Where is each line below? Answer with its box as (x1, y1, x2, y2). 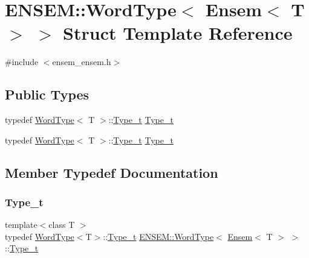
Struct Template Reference (63, 20, 293, 45)
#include (5, 55, 39, 68)
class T (48, 218, 75, 231)
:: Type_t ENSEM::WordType (103, 230, 214, 242)
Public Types (5, 85, 89, 104)
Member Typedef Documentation (5, 163, 218, 181)
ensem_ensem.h (52, 55, 111, 68)
